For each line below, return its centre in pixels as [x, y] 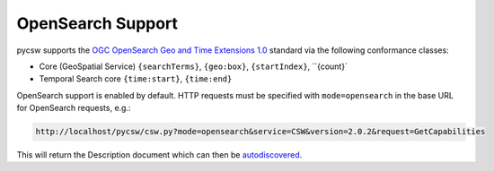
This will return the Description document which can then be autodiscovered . [159, 155]
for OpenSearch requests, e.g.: [74, 108]
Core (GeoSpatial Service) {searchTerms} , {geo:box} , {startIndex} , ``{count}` [193, 66]
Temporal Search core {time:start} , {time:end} [136, 79]
